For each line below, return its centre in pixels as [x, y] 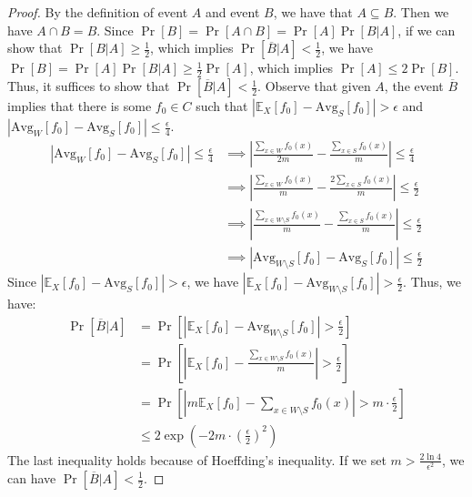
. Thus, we [432, 282]
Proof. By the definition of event [98, 12]
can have [32, 478]
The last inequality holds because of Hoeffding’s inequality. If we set [197, 459]
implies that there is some [80, 106]
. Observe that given [314, 86]
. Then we [421, 12]
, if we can [427, 30]
